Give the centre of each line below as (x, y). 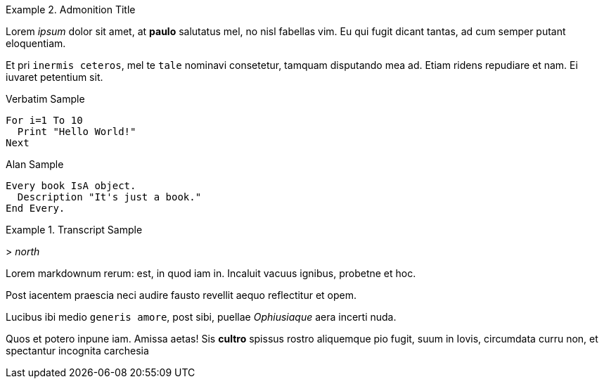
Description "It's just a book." (109, 197)
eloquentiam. (36, 43)
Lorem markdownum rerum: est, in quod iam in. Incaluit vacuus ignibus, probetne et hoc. (211, 273)
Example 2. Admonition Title (71, 9)
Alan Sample (35, 164)
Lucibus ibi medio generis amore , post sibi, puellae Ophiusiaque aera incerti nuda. (201, 317)
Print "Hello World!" (77, 132)
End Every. (36, 208)
